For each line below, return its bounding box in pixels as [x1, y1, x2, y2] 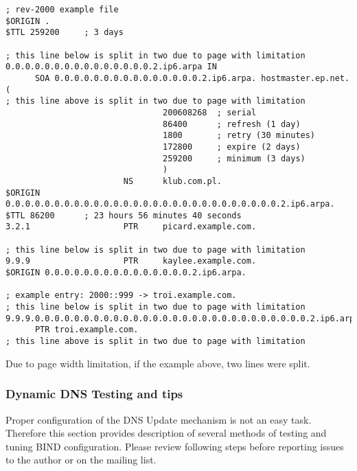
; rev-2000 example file [5, 5, 119, 14]
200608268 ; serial [163, 107, 257, 117]
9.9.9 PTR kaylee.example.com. [5, 256, 257, 266]
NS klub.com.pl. [123, 176, 222, 186]
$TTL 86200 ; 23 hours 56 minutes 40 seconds [5, 210, 242, 220]
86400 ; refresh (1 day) [163, 119, 301, 129]
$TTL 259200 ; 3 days [5, 27, 124, 38]
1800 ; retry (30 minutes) [163, 130, 316, 141]
